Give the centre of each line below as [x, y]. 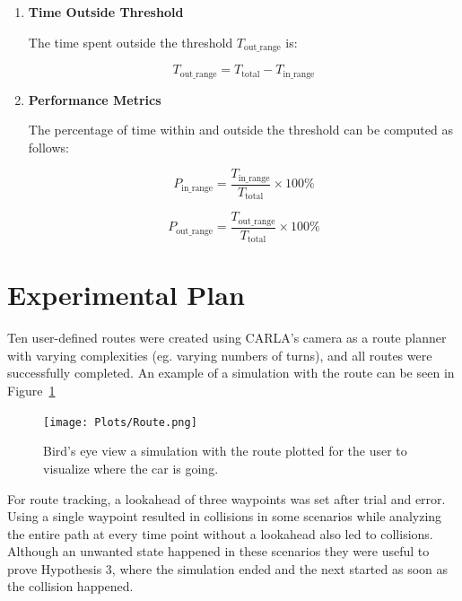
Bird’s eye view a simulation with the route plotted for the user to [225, 451]
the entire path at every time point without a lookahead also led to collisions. [220, 533]
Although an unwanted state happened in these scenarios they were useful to [218, 551]
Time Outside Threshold [106, 12]
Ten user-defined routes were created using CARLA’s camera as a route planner [227, 338]
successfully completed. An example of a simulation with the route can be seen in [231, 373]
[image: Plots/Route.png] [120, 422]
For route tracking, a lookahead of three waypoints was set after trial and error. [227, 498]
